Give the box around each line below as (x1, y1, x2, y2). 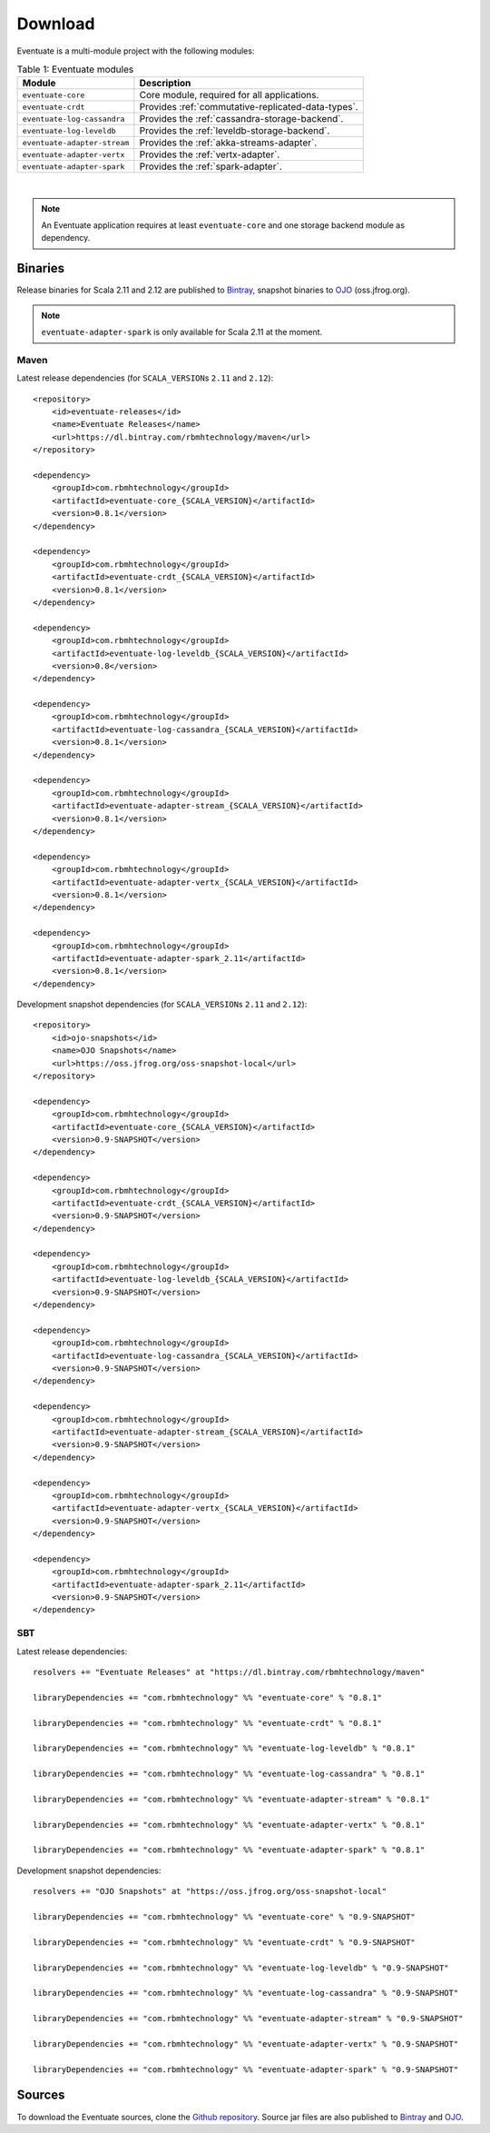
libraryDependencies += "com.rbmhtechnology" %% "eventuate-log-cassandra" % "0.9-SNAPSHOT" (33, 1988, 459, 1999)
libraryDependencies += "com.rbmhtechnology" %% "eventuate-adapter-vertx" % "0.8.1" (33, 1820, 426, 1830)
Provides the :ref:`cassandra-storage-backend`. (139, 113, 344, 125)
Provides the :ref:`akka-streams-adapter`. (139, 136, 318, 149)
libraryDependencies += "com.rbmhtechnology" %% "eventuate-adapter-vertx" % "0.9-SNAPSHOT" (33, 2039, 459, 2049)
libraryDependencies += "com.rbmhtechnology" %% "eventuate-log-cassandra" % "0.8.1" (33, 1769, 426, 1780)
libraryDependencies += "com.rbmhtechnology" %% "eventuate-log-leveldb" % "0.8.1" (33, 1743, 416, 1753)
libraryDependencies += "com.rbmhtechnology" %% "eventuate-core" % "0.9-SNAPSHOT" (33, 1911, 416, 1921)
